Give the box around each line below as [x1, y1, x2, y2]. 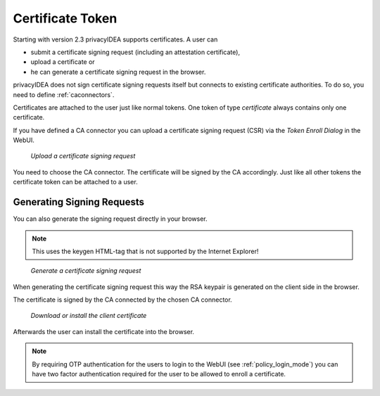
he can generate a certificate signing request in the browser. [30, 68, 206, 76]
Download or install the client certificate [30, 312, 147, 320]
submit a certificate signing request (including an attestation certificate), [30, 48, 241, 56]
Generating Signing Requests [13, 196, 144, 208]
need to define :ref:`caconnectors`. [13, 90, 115, 98]
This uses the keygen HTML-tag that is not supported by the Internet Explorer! [32, 247, 259, 255]
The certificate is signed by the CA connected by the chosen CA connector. [13, 295, 232, 304]
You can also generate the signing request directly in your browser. [13, 215, 208, 223]
